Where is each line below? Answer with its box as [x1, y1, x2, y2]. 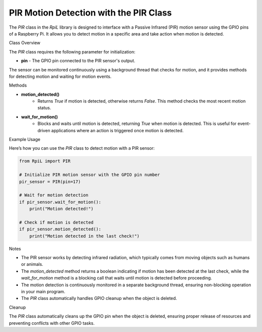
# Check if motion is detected [19, 219, 94, 225]
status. [37, 105, 51, 111]
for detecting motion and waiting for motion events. [9, 73, 112, 79]
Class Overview [9, 40, 41, 46]
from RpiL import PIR [19, 158, 71, 164]
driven [37, 127, 50, 133]
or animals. [21, 262, 44, 267]
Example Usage [9, 137, 41, 142]
